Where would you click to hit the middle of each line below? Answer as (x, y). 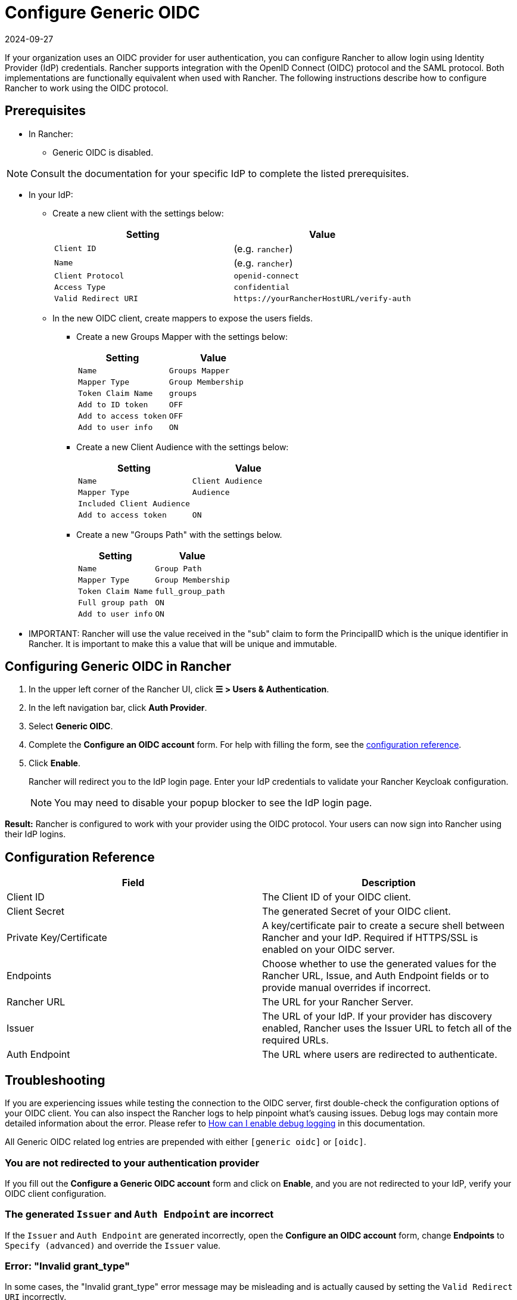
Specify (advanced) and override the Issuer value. (113, 1245)
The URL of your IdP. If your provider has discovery (377, 1016)
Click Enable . (54, 763)
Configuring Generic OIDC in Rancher (118, 667)
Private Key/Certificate (57, 938)
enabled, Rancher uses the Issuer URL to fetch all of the (387, 1028)
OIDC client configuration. (56, 1193)
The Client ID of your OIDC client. (337, 897)
